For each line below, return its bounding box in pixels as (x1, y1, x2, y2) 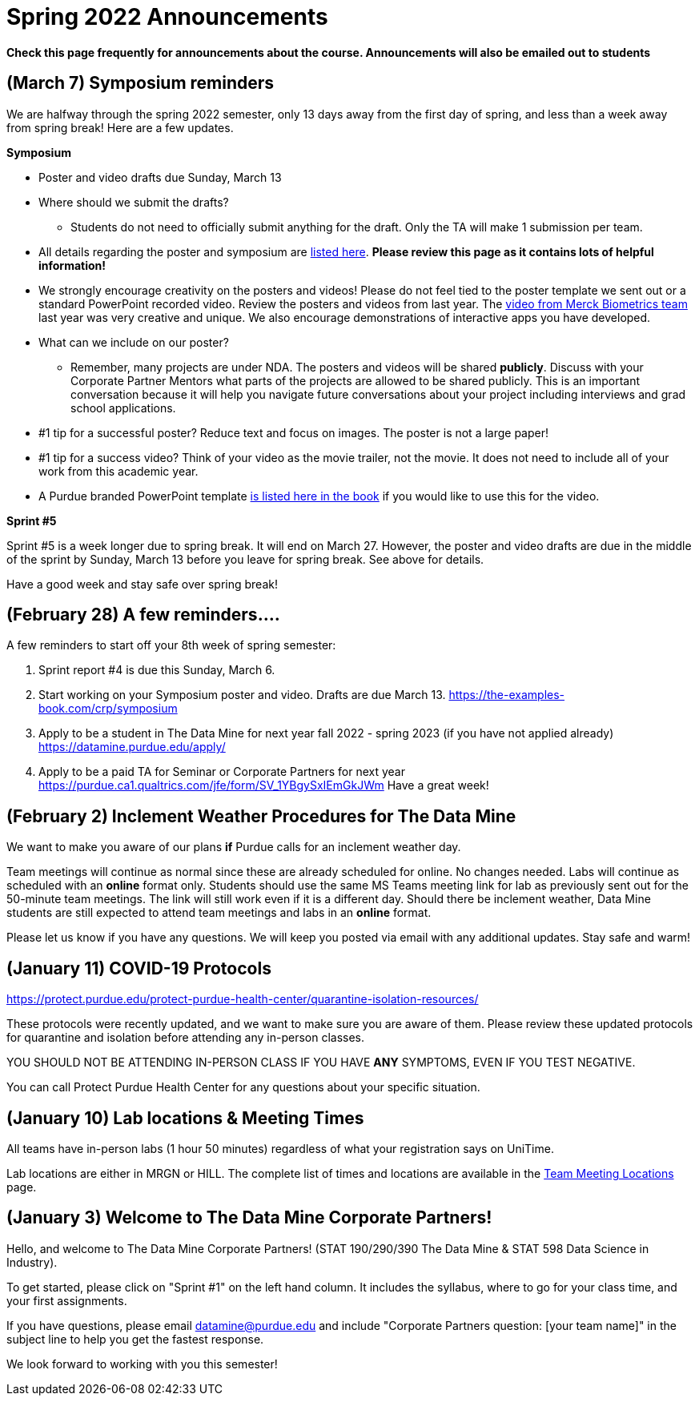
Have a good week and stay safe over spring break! (6, 576, 278, 591)
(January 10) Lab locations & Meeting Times (6, 1107, 364, 1128)
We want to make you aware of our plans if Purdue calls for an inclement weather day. (6, 840, 461, 854)
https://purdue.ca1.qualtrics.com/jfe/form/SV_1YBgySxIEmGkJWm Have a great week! (38, 778, 489, 793)
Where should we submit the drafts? (38, 195, 229, 209)
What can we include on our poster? (38, 335, 229, 349)
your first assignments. (6, 1293, 127, 1308)
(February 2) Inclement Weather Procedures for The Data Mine (6, 805, 516, 826)
